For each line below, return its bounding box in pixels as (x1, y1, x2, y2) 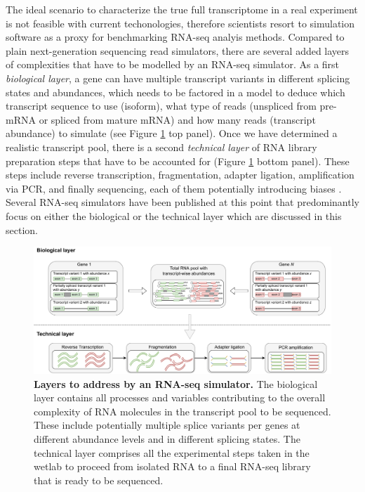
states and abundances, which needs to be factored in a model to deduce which (6, 84, 345, 99)
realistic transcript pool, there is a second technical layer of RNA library (6, 139, 317, 154)
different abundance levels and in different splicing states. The (34, 432, 300, 446)
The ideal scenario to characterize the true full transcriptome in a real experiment (6, 2, 358, 16)
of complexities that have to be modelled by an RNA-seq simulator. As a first (6, 57, 340, 72)
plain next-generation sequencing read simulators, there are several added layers (6, 43, 350, 58)
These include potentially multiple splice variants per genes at (34, 417, 300, 432)
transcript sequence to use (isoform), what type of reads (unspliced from (6, 98, 317, 113)
